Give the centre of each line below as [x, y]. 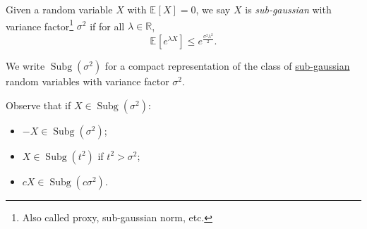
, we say [213, 9]
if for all [107, 26]
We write [25, 66]
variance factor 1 [40, 25]
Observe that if [38, 105]
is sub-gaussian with [288, 9]
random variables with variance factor [88, 81]
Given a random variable [59, 9]
